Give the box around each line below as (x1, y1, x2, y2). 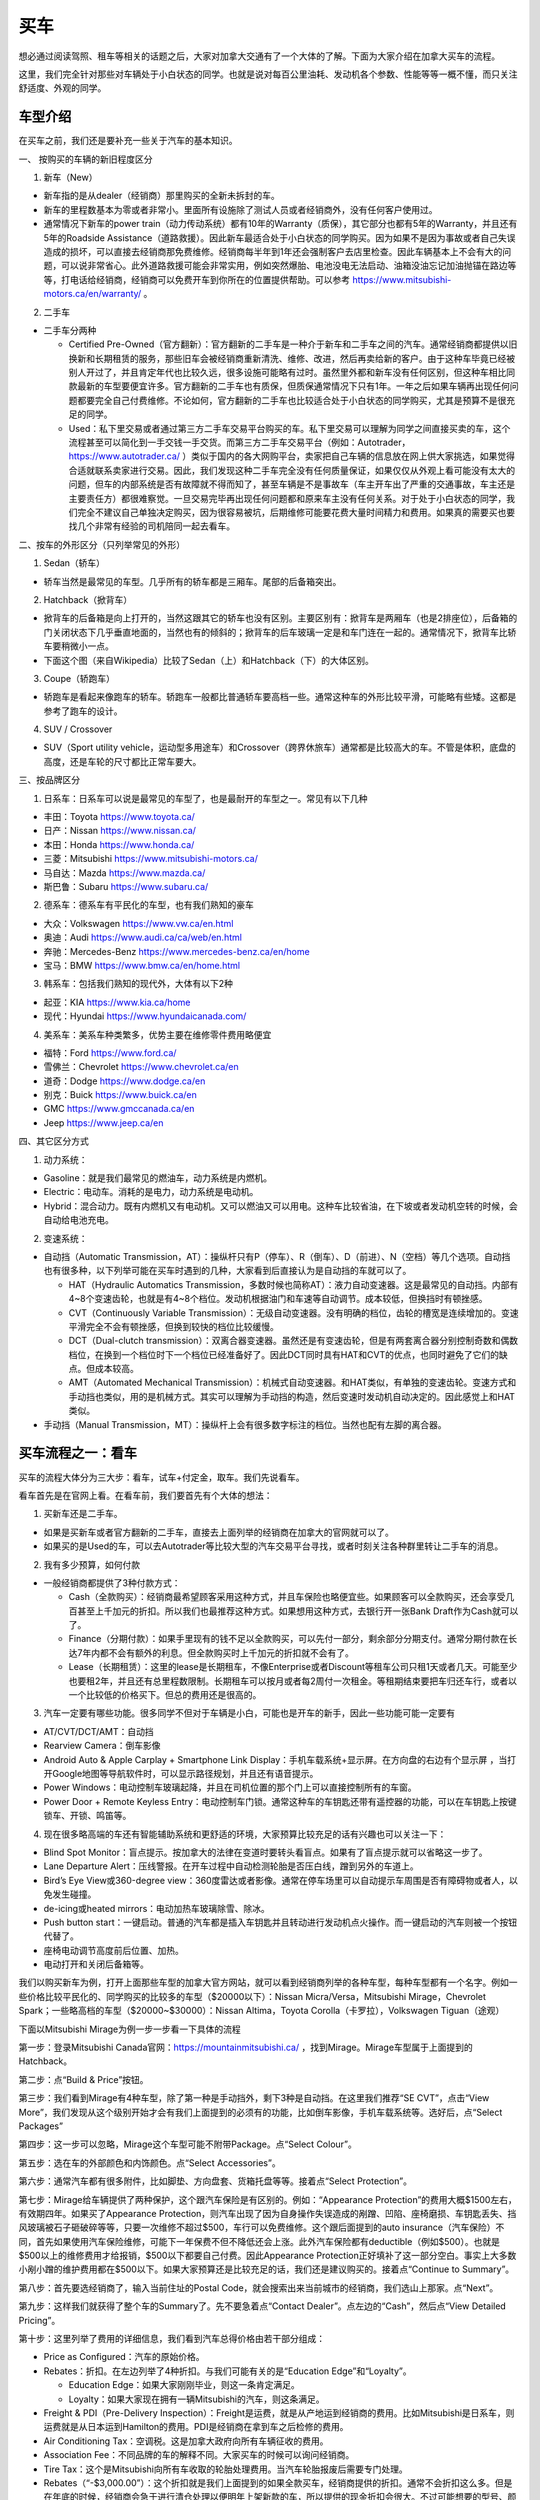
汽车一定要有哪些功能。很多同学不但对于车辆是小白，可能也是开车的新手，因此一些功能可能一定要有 (43, 1707, 455, 1719)
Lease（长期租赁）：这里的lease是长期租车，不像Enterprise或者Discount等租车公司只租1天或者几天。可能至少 (68, 1661, 518, 1673)
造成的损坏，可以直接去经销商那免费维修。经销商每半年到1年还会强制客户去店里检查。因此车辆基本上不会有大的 (43, 245, 503, 257)
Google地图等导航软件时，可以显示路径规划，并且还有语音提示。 (51, 1767, 319, 1779)
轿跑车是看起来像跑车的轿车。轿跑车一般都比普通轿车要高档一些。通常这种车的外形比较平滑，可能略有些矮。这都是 (43, 691, 517, 703)
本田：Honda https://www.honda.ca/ (43, 838, 195, 850)
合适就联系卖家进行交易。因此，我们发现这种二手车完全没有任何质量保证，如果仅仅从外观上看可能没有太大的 (68, 464, 515, 476)
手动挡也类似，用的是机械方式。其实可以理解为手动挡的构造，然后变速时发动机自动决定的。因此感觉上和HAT (68, 1390, 515, 1402)
